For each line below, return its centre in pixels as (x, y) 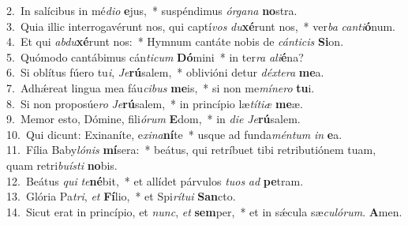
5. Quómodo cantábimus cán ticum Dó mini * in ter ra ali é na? (155, 56)
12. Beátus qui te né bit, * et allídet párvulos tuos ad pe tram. (155, 180)
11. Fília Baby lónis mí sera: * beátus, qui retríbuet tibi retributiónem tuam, (191, 150)
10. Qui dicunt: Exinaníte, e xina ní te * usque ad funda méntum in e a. (174, 134)
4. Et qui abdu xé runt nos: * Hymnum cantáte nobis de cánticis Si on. (175, 41)
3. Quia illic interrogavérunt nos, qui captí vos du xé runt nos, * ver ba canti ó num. (201, 26)
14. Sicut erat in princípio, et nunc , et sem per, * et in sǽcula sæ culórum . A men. (204, 211)
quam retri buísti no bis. (62, 165)
